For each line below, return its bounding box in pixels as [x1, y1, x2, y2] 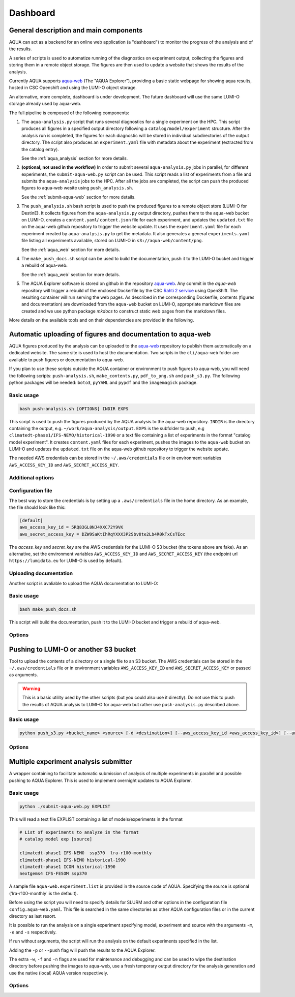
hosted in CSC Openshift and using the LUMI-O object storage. [9, 85, 137, 91]
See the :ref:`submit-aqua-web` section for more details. [21, 194, 136, 200]
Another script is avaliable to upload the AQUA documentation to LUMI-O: [9, 580, 158, 586]
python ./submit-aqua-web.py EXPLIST [19, 804, 111, 810]
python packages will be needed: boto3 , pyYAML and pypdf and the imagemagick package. [9, 379, 198, 385]
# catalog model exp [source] [19, 837, 92, 842]
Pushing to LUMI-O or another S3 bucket [9, 645, 136, 654]
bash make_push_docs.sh [19, 607, 77, 612]
